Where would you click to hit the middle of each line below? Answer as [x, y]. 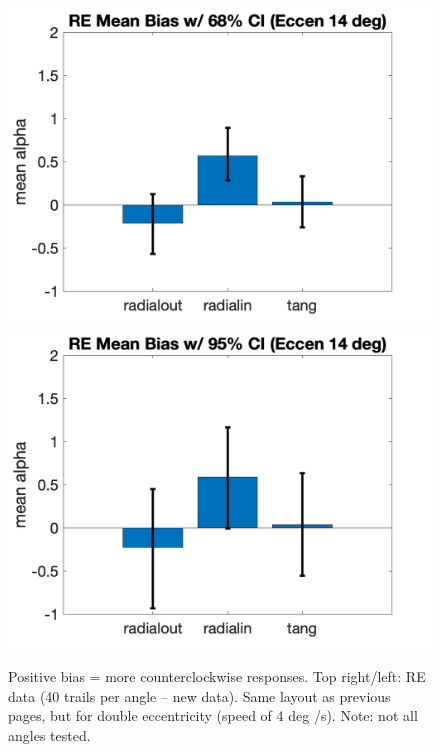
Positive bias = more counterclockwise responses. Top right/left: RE [217, 676]
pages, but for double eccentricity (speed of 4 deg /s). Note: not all [213, 715]
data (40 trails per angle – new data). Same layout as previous [199, 695]
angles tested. [49, 734]
